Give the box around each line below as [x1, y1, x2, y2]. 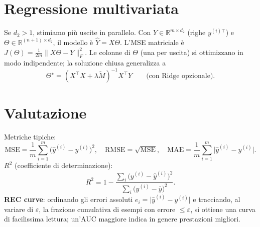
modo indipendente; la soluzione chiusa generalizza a [4, 57, 166, 68]
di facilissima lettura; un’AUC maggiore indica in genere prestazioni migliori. [4, 213, 241, 224]
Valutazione [4, 102, 87, 122]
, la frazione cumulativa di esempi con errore [39, 203, 176, 214]
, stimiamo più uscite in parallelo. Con [33, 27, 151, 37]
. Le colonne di [85, 46, 131, 57]
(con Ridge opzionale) [146, 72, 213, 80]
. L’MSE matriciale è [120, 36, 184, 47]
